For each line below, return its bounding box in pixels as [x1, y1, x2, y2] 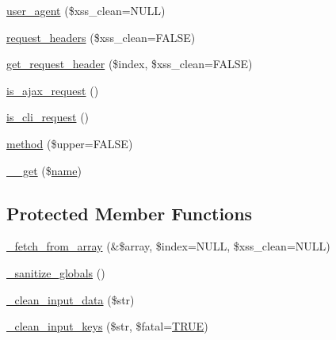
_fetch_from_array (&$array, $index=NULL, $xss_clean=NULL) [6, 238, 330, 254]
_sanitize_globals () [6, 264, 105, 281]
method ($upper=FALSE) [6, 135, 133, 151]
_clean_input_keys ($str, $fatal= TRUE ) [6, 318, 208, 334]
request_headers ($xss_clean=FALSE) [6, 29, 196, 45]
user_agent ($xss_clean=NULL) [6, 2, 166, 18]
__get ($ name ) [6, 162, 82, 178]
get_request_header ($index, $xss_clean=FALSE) [6, 55, 253, 72]
